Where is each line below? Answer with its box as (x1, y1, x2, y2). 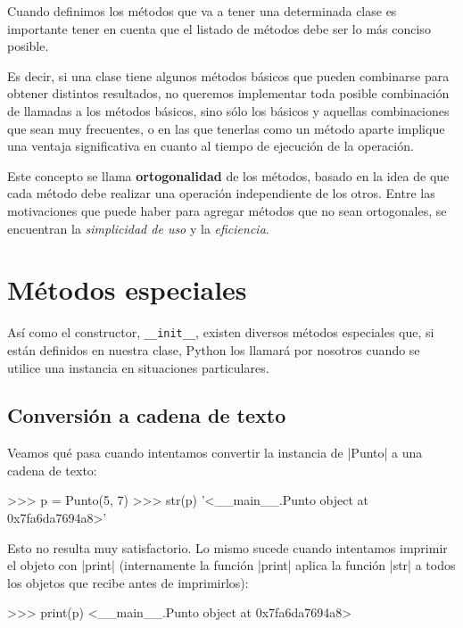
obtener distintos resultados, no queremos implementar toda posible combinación (7, 84, 450, 103)
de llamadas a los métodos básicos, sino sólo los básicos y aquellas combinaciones (7, 101, 450, 120)
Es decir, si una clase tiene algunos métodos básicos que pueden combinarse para (7, 66, 450, 85)
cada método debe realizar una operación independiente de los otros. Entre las (7, 184, 435, 202)
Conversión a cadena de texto (7, 401, 286, 429)
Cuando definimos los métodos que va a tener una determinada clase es (7, 2, 397, 20)
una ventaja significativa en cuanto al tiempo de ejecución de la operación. (7, 136, 414, 155)
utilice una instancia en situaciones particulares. (7, 358, 269, 376)
